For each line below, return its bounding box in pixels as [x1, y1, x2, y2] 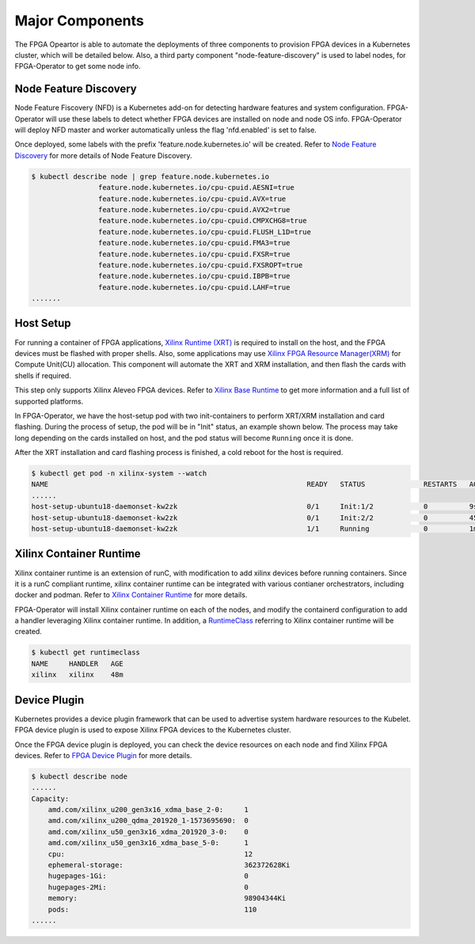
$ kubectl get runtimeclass [31, 648, 140, 657]
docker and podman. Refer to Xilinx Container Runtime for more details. [14, 590, 248, 600]
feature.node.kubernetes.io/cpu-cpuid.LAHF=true [97, 282, 291, 292]
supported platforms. [14, 396, 84, 406]
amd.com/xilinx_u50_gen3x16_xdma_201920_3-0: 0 [47, 827, 249, 836]
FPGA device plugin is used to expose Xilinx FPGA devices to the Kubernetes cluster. [14, 725, 292, 735]
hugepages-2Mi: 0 [47, 882, 249, 892]
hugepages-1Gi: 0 [47, 871, 249, 881]
